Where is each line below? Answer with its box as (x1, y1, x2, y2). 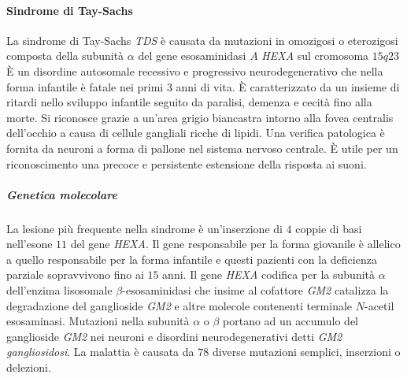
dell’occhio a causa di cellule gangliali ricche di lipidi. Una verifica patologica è (6, 124, 385, 141)
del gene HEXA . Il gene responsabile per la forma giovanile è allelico (70, 235, 401, 252)
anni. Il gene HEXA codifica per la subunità (162, 266, 376, 283)
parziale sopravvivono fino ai (6, 266, 144, 283)
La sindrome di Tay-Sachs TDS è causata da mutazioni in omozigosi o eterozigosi (6, 31, 398, 48)
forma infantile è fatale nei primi (6, 78, 164, 94)
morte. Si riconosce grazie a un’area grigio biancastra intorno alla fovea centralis (6, 109, 394, 125)
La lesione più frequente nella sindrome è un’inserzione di (6, 220, 283, 236)
